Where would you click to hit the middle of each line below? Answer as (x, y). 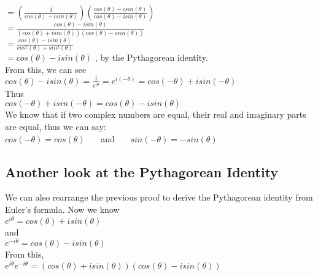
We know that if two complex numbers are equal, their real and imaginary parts (156, 114)
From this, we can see (46, 70)
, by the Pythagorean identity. (151, 57)
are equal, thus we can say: (56, 127)
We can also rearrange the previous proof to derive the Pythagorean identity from (159, 197)
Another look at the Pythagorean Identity (142, 171)
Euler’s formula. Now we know (62, 209)
